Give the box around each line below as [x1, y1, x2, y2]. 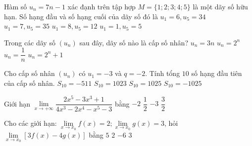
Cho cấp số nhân [4, 68, 55, 78]
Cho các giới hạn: [4, 117, 57, 128]
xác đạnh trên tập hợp [67, 1, 136, 11]
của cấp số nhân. [4, 78, 55, 88]
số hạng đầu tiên [191, 68, 242, 78]
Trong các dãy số [4, 37, 55, 47]
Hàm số [4, 1, 27, 11]
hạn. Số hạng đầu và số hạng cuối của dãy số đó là [4, 11, 158, 21]
